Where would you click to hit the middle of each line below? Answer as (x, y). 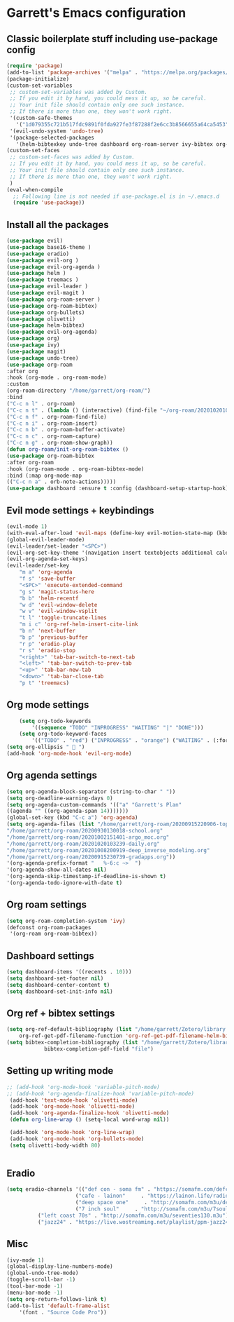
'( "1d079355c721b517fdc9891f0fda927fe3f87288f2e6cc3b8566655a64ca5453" (122, 124)
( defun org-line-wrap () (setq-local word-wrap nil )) (89, 1120)
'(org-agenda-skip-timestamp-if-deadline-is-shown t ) (87, 877)
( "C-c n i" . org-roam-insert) (52, 423)
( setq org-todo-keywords (55, 721)
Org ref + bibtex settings (61, 1014)
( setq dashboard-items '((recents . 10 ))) (69, 972)
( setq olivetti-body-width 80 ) (55, 1145)
